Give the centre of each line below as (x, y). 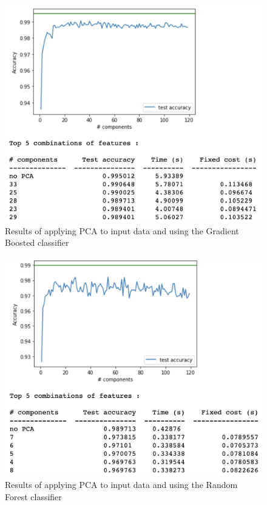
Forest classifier (33, 496)
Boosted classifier (37, 242)
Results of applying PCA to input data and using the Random (121, 485)
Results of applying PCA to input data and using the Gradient (122, 230)
